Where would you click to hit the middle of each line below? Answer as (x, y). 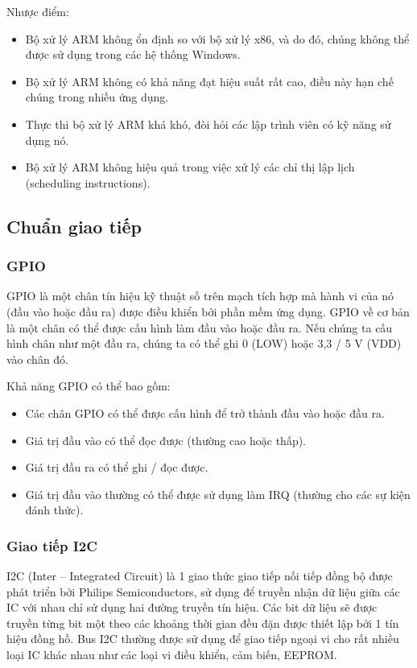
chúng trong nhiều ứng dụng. (97, 97)
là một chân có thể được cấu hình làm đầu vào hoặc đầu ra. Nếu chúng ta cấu (200, 327)
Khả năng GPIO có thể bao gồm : (89, 386)
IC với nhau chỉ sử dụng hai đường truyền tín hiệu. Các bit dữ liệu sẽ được (192, 607)
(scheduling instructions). (88, 182)
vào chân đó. (37, 359)
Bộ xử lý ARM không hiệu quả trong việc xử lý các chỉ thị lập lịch (190, 167)
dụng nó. (47, 140)
